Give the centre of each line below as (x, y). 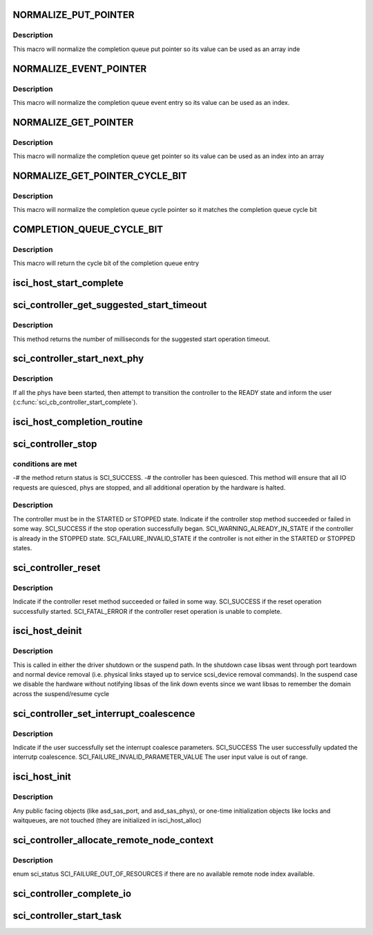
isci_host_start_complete (68, 283)
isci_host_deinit (47, 631)
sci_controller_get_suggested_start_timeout (110, 305)
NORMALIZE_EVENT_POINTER (80, 69)
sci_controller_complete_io (72, 893)
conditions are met (45, 464)
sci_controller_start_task (67, 915)
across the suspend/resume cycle (61, 693)
